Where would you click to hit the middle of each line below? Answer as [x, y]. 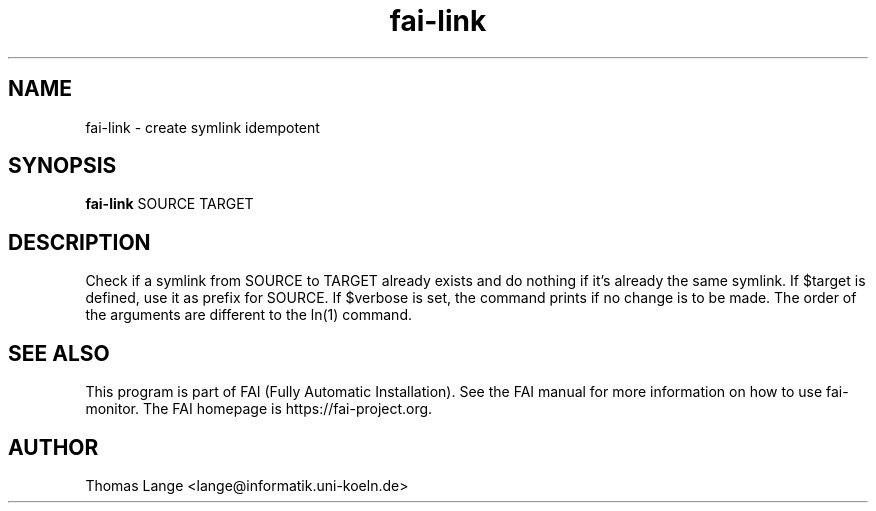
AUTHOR [53, 447]
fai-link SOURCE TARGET [169, 204]
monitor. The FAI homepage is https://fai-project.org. [259, 409]
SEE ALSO [59, 353]
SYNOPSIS [62, 166]
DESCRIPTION [79, 242]
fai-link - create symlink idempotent [202, 127]
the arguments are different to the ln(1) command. [248, 315]
